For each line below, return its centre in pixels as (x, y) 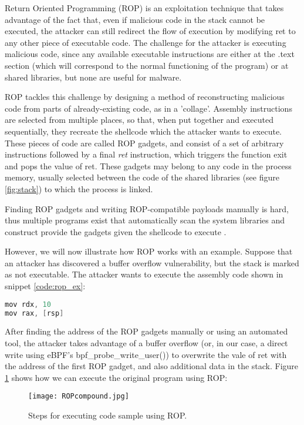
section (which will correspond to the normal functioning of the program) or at (147, 65)
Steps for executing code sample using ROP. (108, 415)
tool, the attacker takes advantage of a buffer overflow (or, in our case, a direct (146, 343)
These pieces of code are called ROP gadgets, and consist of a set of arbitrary (144, 143)
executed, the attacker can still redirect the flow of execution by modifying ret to (150, 31)
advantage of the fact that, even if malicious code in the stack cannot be (135, 19)
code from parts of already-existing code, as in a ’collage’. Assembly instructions (148, 108)
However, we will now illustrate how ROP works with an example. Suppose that (149, 251)
